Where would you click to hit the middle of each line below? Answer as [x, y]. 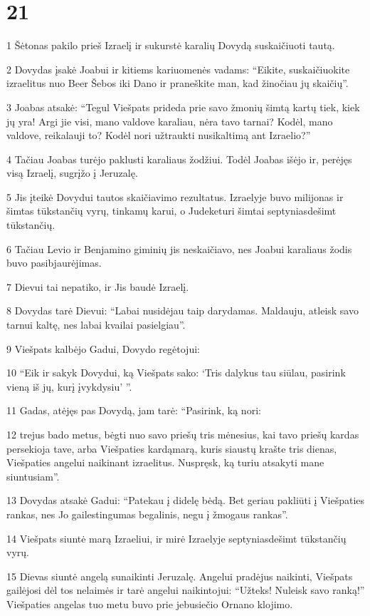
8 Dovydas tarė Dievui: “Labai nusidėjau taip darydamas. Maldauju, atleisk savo [183, 310]
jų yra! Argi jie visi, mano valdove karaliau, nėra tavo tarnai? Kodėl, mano [170, 121]
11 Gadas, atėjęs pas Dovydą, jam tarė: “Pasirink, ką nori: [134, 410]
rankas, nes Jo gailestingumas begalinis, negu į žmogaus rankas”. [147, 514]
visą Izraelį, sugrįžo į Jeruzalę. [72, 173]
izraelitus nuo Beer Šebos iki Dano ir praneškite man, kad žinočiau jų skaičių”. [178, 83]
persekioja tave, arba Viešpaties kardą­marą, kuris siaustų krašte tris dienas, [172, 448]
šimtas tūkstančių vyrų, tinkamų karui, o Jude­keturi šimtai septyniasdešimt [171, 211]
